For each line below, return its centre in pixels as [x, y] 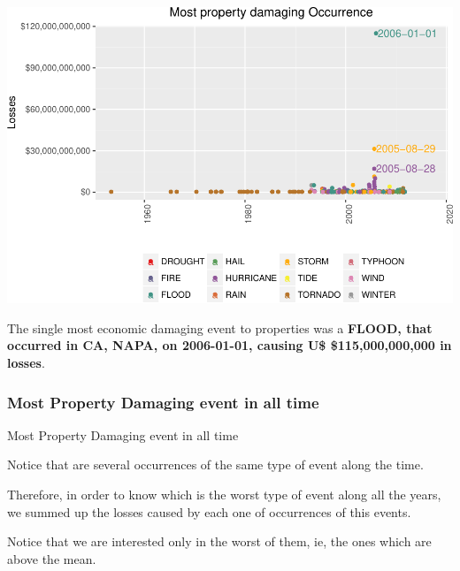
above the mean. [52, 558]
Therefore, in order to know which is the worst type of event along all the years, [224, 495]
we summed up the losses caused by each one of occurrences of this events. [209, 511]
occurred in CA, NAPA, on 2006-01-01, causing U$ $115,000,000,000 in [230, 345]
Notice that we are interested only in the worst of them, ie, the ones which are [219, 541]
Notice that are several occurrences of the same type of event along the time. [215, 464]
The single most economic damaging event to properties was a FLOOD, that [220, 327]
